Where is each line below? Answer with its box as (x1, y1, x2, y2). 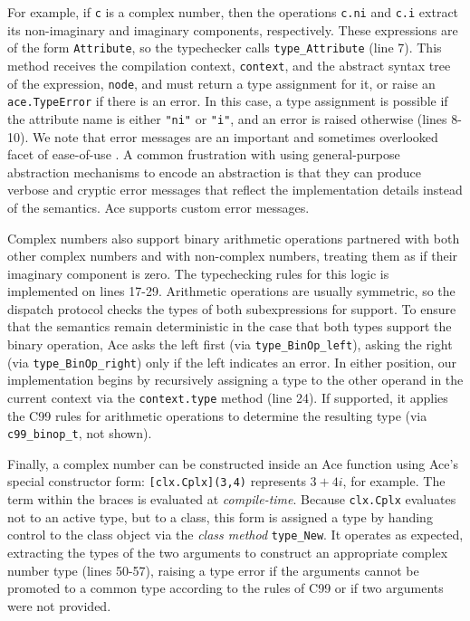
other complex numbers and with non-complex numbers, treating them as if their (7, 246, 458, 265)
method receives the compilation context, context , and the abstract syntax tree (7, 55, 451, 74)
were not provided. (7, 596, 111, 615)
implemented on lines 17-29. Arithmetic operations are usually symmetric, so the (7, 282, 456, 301)
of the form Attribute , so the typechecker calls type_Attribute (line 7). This (7, 38, 442, 57)
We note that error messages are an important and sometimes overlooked (32, 127, 438, 146)
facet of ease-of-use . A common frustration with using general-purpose (7, 145, 400, 164)
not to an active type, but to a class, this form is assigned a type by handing (7, 507, 433, 526)
